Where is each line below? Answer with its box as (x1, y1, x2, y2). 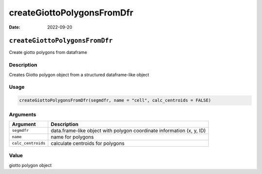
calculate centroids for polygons (50, 140, 125, 146)
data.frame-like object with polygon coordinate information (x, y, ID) (50, 127, 206, 134)
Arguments (9, 111, 36, 118)
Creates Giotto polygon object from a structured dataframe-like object (9, 72, 149, 78)
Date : (9, 24, 20, 30)
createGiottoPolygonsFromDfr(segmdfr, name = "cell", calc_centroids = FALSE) (19, 97, 211, 103)
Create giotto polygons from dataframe (9, 49, 87, 55)
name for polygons (50, 133, 94, 140)
